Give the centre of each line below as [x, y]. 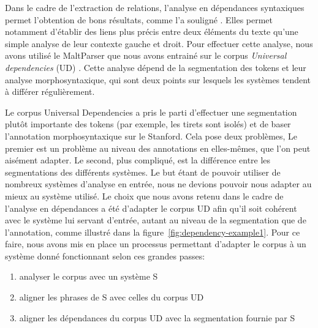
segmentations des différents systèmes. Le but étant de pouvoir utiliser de [143, 172]
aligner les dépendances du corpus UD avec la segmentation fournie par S [157, 317]
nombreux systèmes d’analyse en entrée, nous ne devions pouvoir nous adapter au [158, 184]
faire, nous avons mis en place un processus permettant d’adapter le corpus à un [156, 244]
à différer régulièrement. [50, 91]
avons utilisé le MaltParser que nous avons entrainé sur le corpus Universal [146, 55]
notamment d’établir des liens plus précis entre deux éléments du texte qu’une [152, 32]
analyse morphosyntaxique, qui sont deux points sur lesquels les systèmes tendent [158, 79]
